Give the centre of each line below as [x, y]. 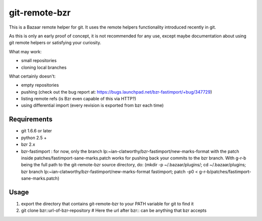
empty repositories [40, 85]
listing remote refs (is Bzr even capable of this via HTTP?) [79, 99]
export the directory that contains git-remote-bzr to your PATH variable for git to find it [107, 204]
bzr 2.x [28, 144]
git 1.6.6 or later [37, 131]
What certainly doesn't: [32, 76]
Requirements [31, 119]
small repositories [39, 61]
